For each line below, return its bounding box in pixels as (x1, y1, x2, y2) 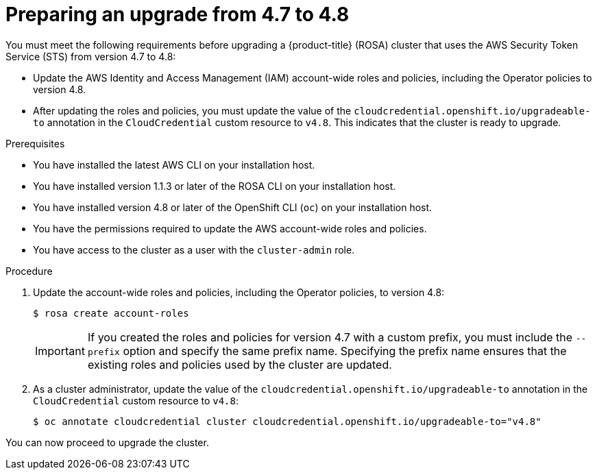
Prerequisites (5, 137, 65, 149)
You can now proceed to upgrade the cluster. (5, 436, 209, 448)
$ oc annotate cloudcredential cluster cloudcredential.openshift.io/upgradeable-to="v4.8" (33, 415, 541, 427)
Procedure (5, 265, 53, 277)
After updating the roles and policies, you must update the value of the (33, 104, 352, 117)
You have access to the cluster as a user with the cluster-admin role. (33, 243, 355, 256)
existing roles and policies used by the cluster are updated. (87, 357, 392, 372)
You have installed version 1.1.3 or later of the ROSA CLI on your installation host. (33, 180, 396, 192)
